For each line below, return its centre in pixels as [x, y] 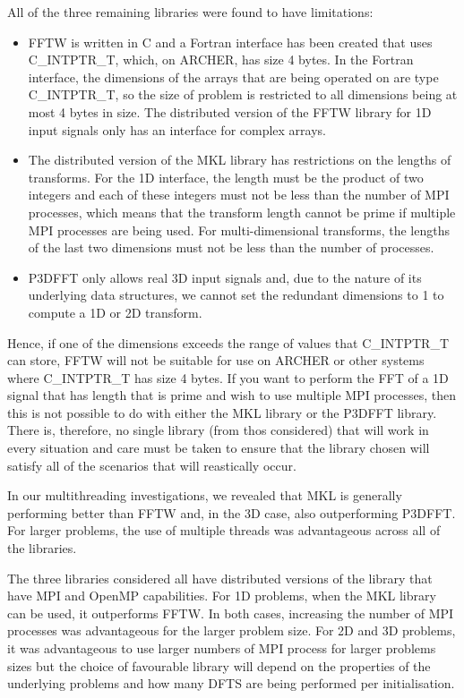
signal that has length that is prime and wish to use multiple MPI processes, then [232, 395]
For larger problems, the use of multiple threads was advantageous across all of [224, 530]
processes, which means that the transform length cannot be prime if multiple [242, 212]
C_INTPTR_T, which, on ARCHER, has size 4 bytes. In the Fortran [221, 60]
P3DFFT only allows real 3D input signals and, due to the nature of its [225, 277]
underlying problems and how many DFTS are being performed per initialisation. [231, 683]
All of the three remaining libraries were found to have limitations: [190, 12]
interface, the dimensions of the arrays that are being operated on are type [233, 77]
